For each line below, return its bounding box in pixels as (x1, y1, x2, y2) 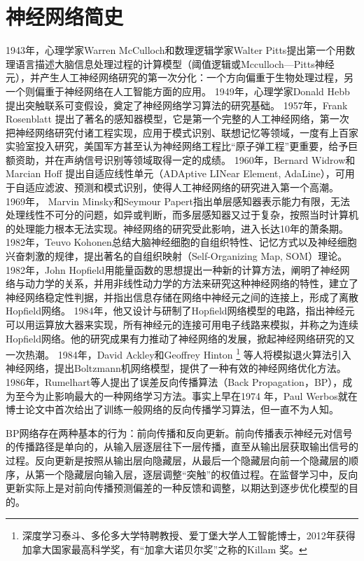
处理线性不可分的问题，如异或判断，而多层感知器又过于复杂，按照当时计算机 (6, 207, 358, 222)
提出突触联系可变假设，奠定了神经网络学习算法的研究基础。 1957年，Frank (6, 97, 348, 112)
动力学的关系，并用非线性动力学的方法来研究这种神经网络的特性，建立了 (24, 276, 358, 291)
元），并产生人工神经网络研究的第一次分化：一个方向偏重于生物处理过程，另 (6, 70, 353, 85)
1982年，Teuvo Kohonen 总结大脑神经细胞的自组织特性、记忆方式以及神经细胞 (6, 235, 357, 249)
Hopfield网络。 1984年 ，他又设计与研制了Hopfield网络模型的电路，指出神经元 (6, 303, 355, 318)
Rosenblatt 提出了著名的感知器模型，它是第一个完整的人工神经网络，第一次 (6, 111, 349, 126)
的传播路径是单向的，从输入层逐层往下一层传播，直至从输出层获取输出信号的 (6, 439, 358, 454)
